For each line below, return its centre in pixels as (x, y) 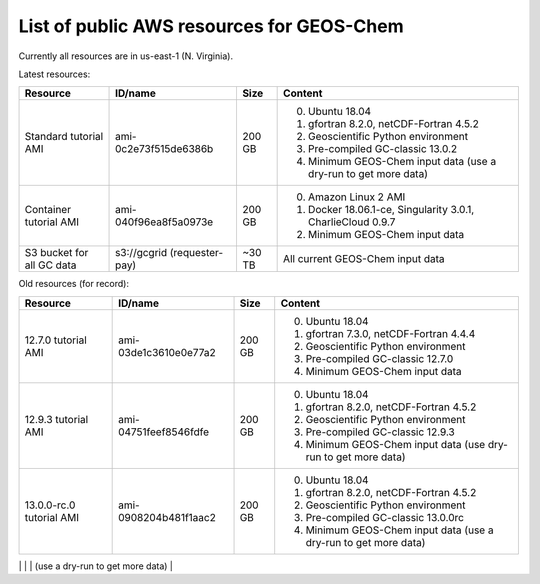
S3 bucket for (56, 253)
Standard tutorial (64, 137)
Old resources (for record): (74, 284)
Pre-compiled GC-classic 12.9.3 (380, 432)
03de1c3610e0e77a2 (167, 352)
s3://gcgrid (141, 253)
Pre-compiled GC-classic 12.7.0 (379, 358)
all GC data (50, 265)
